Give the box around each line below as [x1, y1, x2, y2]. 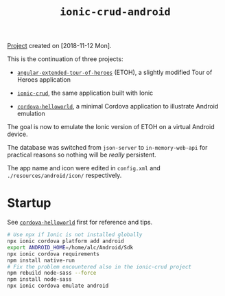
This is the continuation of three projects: [7, 55, 123, 63]
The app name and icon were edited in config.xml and [7, 164, 161, 172]
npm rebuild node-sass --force [7, 270, 97, 277]
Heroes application [16, 76, 71, 84]
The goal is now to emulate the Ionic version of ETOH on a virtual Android [7, 123, 215, 131]
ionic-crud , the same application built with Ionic [16, 89, 154, 98]
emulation [16, 109, 46, 118]
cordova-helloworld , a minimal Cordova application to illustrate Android [16, 102, 219, 111]
